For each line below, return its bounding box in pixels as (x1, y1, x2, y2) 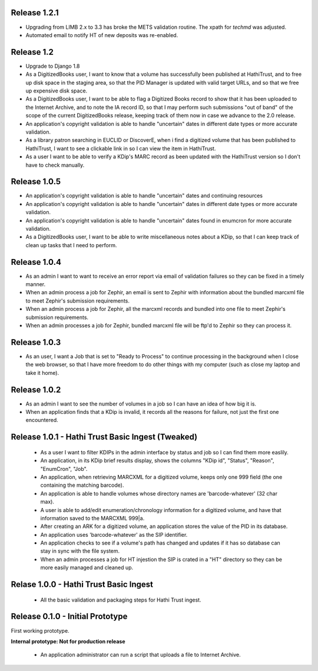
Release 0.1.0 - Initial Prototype (11, 612, 128, 622)
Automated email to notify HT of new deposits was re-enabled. (25, 31, 178, 38)
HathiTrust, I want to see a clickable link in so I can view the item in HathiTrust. (25, 145, 216, 152)
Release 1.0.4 (11, 257, 62, 267)
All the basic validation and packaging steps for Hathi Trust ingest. (40, 596, 201, 603)
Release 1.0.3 (11, 337, 61, 347)
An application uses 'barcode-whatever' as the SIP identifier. (40, 531, 188, 538)
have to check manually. (25, 161, 85, 168)
